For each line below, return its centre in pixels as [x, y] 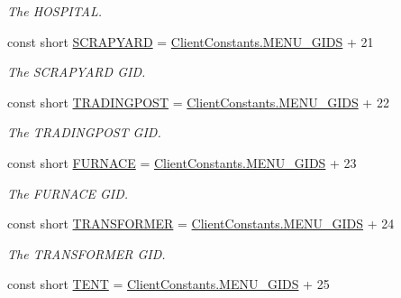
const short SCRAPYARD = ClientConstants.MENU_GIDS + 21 [191, 41]
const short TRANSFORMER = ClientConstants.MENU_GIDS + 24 [201, 223]
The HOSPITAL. [55, 11]
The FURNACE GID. [68, 193]
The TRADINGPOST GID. [84, 132]
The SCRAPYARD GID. [77, 72]
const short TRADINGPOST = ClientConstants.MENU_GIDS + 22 [198, 102]
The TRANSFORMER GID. [87, 253]
